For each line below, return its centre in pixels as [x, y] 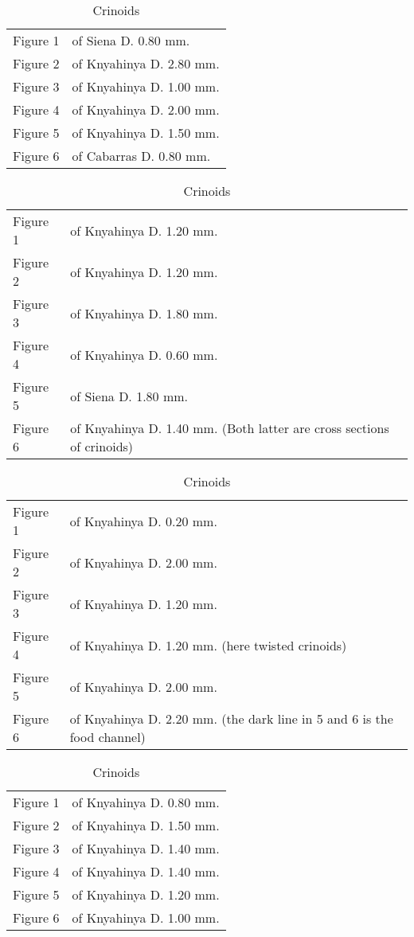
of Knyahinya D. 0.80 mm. [146, 802]
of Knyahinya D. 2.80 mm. [146, 63]
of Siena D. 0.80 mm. [131, 40]
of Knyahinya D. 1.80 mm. [144, 313]
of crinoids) [102, 446]
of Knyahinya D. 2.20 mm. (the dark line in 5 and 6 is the [231, 718]
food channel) [107, 737]
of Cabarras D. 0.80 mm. [141, 156]
